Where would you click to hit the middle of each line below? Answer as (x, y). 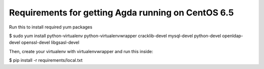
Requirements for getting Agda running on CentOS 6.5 (121, 13)
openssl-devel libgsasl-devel (50, 42)
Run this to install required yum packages (51, 27)
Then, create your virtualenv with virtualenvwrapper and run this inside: (81, 51)
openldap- (233, 36)
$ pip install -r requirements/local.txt (46, 60)
